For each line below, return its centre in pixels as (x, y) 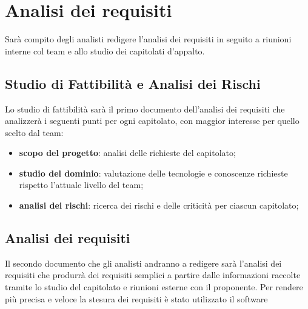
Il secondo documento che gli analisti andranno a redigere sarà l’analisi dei (143, 263)
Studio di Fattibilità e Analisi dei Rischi (133, 83)
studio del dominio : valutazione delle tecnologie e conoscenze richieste (153, 173)
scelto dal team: (34, 132)
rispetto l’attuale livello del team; (81, 185)
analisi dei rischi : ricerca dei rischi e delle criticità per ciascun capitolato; (159, 205)
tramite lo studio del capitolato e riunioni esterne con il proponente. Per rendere (154, 287)
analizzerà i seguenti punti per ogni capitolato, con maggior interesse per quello (152, 121)
